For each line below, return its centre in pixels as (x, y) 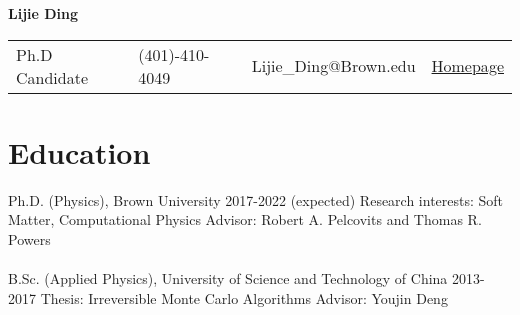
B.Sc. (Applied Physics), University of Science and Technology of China (228, 278)
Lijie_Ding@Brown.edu (333, 66)
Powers (29, 238)
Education (79, 151)
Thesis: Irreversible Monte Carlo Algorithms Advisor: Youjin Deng (244, 297)
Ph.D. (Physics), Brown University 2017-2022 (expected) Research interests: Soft (256, 199)
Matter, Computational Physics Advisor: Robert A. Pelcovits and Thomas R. (245, 219)
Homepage (467, 66)
